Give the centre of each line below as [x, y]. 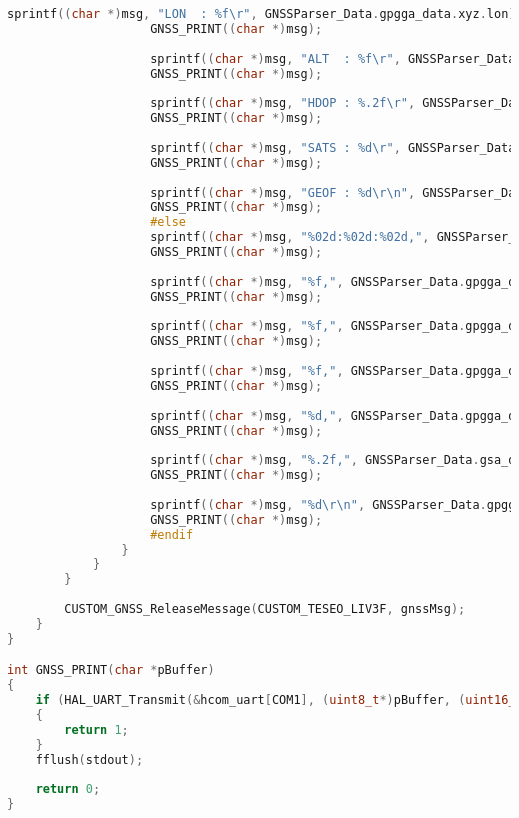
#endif [172, 534]
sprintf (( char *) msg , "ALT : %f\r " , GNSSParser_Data [333, 58]
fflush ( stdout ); [89, 759]
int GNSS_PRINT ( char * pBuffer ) [111, 670]
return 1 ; [96, 729]
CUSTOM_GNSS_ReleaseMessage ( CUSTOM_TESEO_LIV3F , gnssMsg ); [265, 609]
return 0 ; [68, 789]
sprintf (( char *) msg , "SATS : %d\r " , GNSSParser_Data [333, 147]
